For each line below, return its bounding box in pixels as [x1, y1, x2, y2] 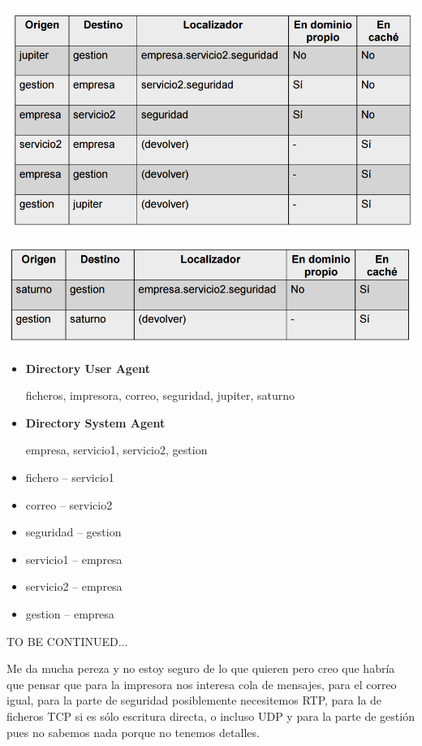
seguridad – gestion [25, 523, 122, 540]
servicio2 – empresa [25, 578, 123, 595]
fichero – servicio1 [25, 469, 114, 486]
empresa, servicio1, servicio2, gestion [25, 441, 208, 458]
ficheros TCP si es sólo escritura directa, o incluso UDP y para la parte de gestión [6, 707, 415, 724]
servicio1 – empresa [25, 550, 123, 567]
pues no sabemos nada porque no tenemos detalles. [6, 723, 260, 740]
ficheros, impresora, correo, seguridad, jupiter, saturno [25, 387, 295, 404]
